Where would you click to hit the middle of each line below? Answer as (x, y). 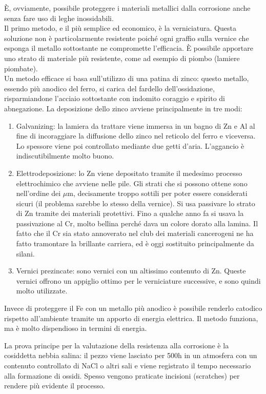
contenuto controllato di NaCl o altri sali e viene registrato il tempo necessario (128, 365)
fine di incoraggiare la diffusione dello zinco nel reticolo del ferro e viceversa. (136, 136)
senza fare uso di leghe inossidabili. (59, 18)
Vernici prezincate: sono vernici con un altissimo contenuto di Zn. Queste (131, 271)
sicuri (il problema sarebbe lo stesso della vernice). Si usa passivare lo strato (136, 203)
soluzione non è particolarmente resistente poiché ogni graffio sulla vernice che (127, 38)
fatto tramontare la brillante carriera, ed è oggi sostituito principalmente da (135, 243)
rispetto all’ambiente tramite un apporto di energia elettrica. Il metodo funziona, (131, 318)
